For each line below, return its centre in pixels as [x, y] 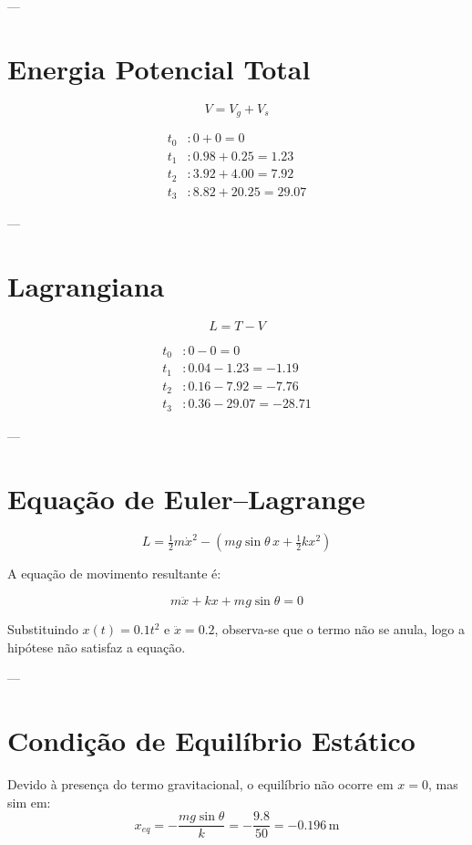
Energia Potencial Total [159, 68]
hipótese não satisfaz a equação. [97, 647]
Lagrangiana [86, 285]
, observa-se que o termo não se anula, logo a [339, 629]
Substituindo [43, 629]
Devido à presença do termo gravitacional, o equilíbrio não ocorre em [200, 783]
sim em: [29, 802]
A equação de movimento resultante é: [114, 574]
